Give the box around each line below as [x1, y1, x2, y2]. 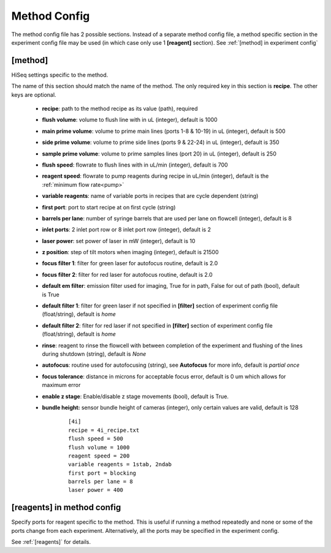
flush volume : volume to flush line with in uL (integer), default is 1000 [42, 116, 218, 124]
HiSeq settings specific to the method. [11, 71, 108, 78]
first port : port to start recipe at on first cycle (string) [42, 203, 176, 211]
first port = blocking [68, 469, 137, 476]
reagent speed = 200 [68, 452, 130, 459]
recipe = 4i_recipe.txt [68, 426, 140, 434]
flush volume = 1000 [68, 444, 130, 451]
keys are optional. [11, 91, 56, 98]
